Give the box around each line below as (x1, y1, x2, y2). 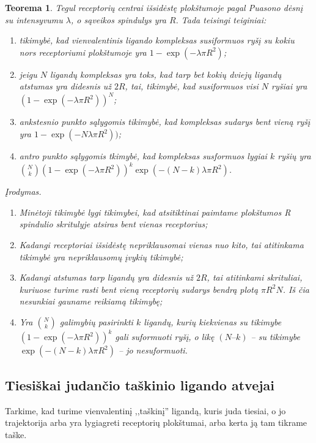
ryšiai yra (271, 80, 307, 93)
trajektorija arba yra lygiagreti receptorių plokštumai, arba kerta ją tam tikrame (5, 416, 307, 429)
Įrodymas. (5, 185, 42, 198)
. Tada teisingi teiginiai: (175, 13, 266, 26)
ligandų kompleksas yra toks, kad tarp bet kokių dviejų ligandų (50, 67, 282, 80)
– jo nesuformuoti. (118, 344, 188, 357)
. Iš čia (282, 282, 309, 295)
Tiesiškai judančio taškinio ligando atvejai (5, 375, 275, 394)
